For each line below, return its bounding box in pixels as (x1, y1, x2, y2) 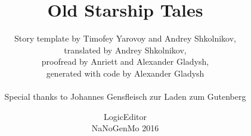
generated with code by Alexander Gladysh (46, 67, 204, 79)
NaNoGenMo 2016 (91, 122, 159, 134)
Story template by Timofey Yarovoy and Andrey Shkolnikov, (14, 32, 236, 45)
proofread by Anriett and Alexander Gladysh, (41, 55, 209, 68)
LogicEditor (103, 110, 147, 122)
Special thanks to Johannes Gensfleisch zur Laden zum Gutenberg (4, 90, 246, 103)
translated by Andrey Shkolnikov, (64, 43, 187, 56)
